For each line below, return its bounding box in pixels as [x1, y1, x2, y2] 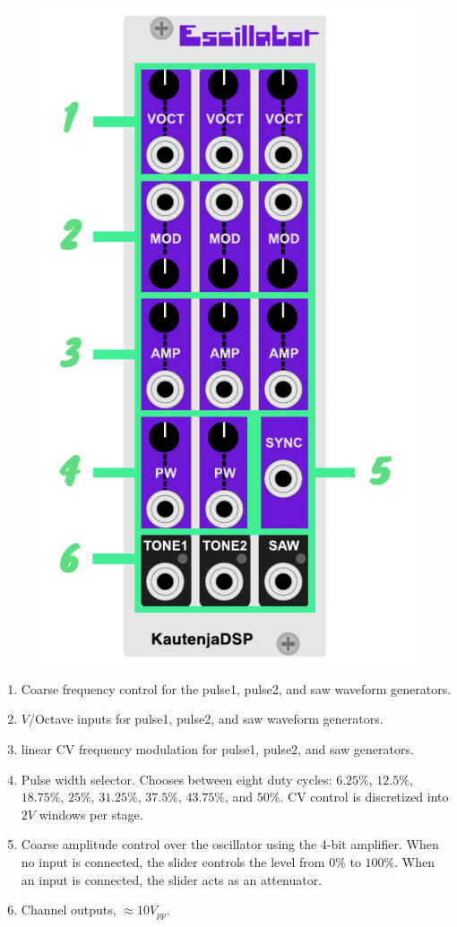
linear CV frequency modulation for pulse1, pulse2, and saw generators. [21, 739, 414, 758]
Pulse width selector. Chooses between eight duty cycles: [21, 769, 332, 788]
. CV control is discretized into [280, 787, 449, 806]
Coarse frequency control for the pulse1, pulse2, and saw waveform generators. [21, 679, 452, 698]
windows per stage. [39, 804, 143, 823]
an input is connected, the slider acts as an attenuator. [21, 870, 323, 888]
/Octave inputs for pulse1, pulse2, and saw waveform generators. [28, 709, 384, 728]
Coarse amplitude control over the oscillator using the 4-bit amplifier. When [21, 835, 439, 854]
